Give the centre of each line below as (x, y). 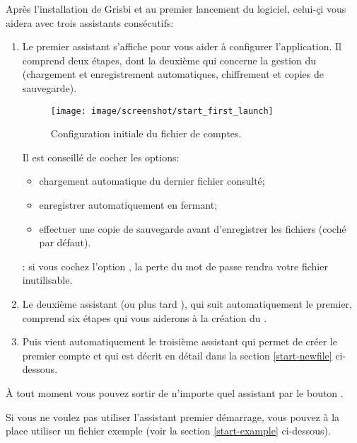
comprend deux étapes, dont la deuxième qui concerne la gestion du (169, 60)
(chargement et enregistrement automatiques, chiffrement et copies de (173, 74)
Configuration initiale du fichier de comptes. (146, 133)
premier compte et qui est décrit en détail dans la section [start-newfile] (177, 355)
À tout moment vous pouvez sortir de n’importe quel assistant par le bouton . (175, 392)
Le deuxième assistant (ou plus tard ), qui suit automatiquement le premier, (187, 303)
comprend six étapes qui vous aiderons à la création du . (145, 317)
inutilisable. (47, 280)
